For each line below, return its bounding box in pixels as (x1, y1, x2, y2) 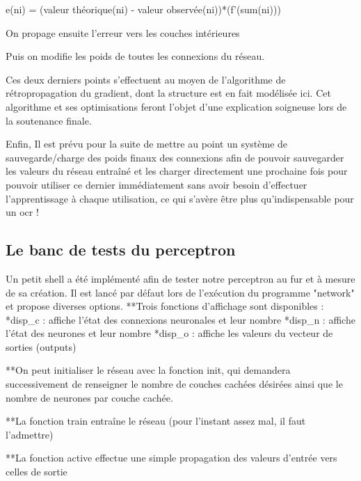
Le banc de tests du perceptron (6, 239, 236, 260)
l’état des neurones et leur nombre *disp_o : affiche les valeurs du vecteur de (6, 326, 333, 340)
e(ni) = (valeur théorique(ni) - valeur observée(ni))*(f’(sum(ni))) (6, 2, 281, 16)
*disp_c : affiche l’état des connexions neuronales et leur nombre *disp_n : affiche (6, 312, 355, 326)
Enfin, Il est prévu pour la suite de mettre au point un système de (6, 136, 288, 151)
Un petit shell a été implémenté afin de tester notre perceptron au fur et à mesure (6, 271, 355, 285)
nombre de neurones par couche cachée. (6, 390, 173, 404)
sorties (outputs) (6, 339, 77, 354)
